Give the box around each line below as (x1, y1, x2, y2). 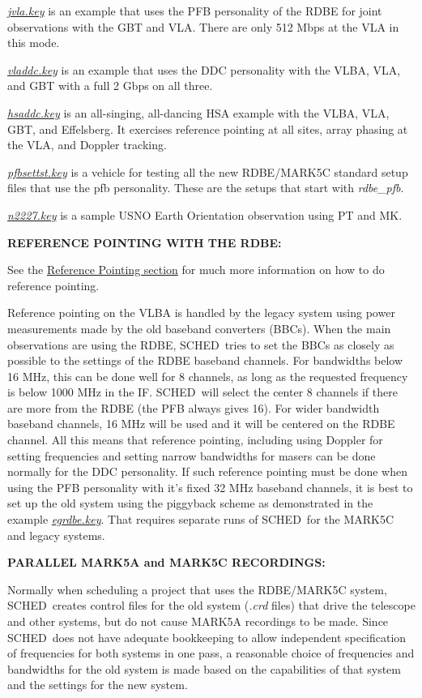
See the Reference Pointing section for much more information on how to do (7, 261, 385, 278)
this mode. (7, 34, 60, 51)
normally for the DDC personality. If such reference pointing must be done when (7, 463, 407, 480)
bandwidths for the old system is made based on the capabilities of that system (7, 660, 401, 677)
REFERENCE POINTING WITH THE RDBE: (7, 233, 282, 251)
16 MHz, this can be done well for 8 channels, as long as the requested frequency (7, 367, 408, 384)
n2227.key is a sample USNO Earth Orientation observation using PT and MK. (7, 206, 403, 223)
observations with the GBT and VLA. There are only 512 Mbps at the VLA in (7, 18, 399, 35)
